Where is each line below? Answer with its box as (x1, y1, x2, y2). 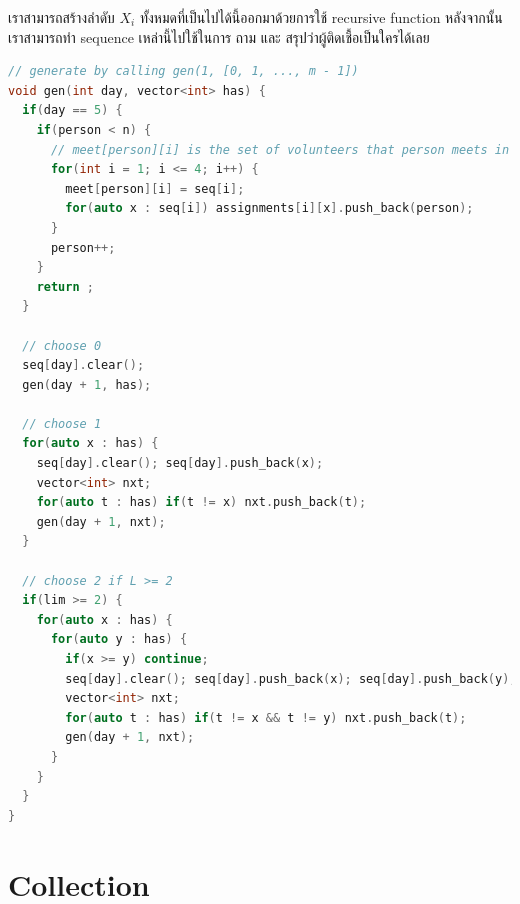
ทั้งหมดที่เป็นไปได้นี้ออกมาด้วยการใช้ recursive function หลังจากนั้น (139, 7, 503, 27)
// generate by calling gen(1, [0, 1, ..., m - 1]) (8, 64, 359, 79)
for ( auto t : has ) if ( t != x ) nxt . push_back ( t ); (36, 495, 367, 510)
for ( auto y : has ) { (50, 632, 188, 647)
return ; (36, 279, 94, 294)
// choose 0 (22, 338, 102, 353)
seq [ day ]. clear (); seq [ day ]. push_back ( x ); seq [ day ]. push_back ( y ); (65, 671, 517, 686)
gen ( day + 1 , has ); (22, 377, 152, 392)
